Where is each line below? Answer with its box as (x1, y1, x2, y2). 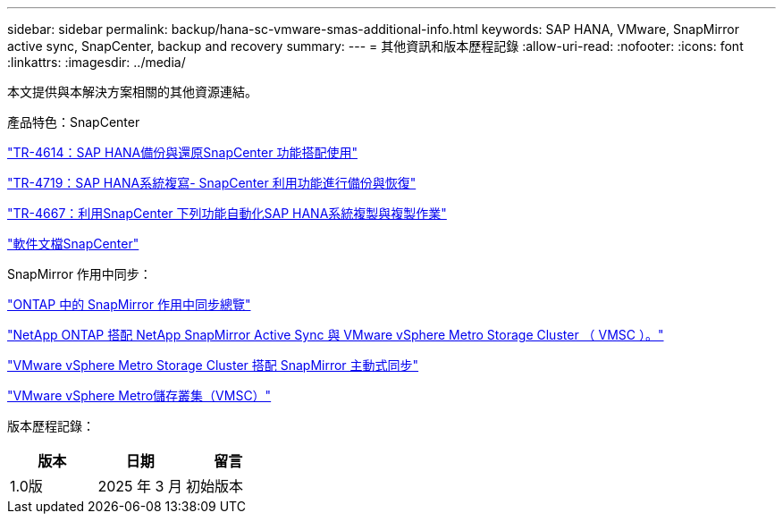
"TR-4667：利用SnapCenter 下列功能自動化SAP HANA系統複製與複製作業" (7, 206, 447, 221)
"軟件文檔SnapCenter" (7, 236, 139, 251)
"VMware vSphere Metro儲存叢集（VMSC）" (7, 388, 272, 403)
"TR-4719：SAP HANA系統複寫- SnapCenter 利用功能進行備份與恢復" (7, 175, 417, 190)
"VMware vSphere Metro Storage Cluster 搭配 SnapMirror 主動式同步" (7, 357, 419, 373)
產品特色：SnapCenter (7, 114, 140, 130)
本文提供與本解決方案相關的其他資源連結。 (7, 84, 257, 99)
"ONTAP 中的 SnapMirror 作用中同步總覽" (7, 297, 251, 312)
